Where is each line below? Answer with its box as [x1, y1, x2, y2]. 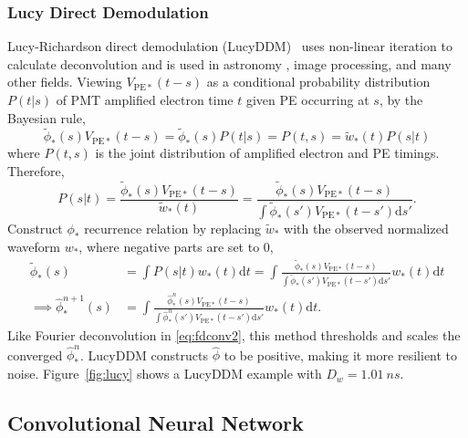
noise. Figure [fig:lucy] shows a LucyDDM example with [7, 364, 322, 383]
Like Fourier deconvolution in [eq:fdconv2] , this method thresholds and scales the [7, 325, 461, 344]
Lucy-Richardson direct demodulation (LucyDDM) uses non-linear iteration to [7, 36, 452, 56]
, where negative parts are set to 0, [78, 236, 274, 255]
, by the [379, 90, 423, 109]
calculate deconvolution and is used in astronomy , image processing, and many [7, 54, 452, 73]
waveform [7, 236, 60, 255]
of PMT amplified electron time [56, 90, 234, 109]
